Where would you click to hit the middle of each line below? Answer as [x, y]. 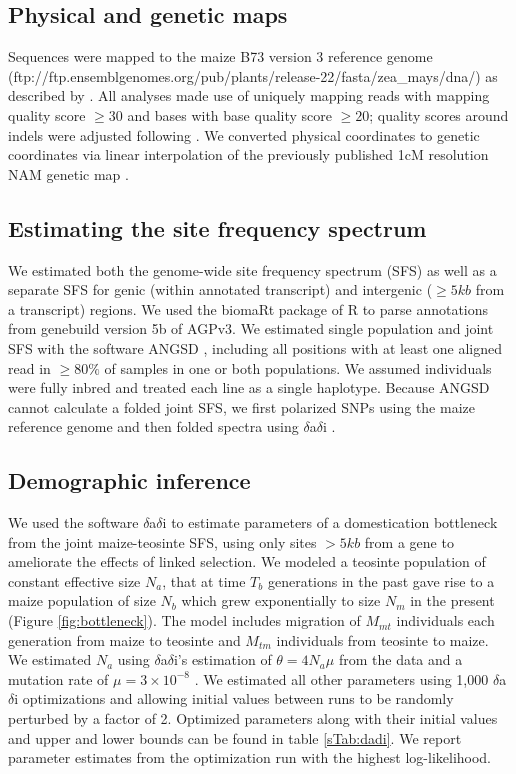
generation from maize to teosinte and [124, 639]
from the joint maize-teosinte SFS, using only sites [162, 541]
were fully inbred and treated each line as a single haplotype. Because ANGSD [249, 387]
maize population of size [82, 600]
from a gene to [409, 541]
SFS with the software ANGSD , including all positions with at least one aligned [255, 347]
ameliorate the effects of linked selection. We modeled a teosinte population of [247, 561]
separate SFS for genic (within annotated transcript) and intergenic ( [220, 289]
